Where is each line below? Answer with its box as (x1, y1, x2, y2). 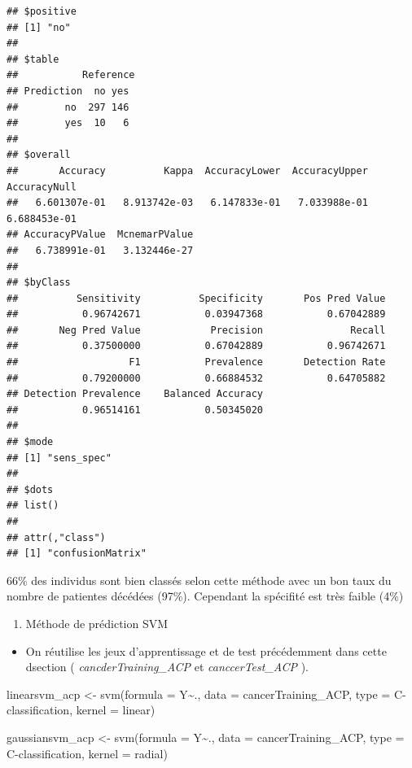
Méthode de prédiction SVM (25, 614, 169, 631)
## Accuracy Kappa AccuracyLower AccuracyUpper (7, 164, 368, 177)
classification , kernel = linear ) (7, 701, 156, 718)
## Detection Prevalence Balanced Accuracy (7, 388, 263, 400)
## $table (7, 53, 59, 65)
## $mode (7, 436, 54, 448)
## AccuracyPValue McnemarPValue (7, 229, 194, 241)
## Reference (7, 69, 135, 81)
